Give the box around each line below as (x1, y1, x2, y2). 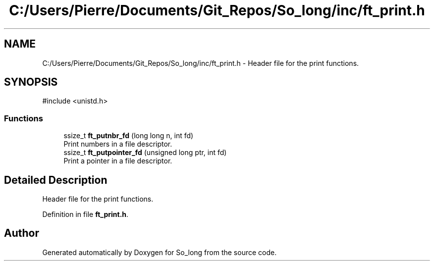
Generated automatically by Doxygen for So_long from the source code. (42, 248, 277, 257)
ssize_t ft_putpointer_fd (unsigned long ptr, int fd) (63, 148, 227, 157)
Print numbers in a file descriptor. (63, 140, 172, 149)
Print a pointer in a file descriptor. (63, 157, 172, 165)
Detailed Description (4, 173, 108, 186)
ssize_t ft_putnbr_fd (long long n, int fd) (63, 131, 194, 140)
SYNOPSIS (4, 76, 58, 89)
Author (4, 227, 39, 240)
